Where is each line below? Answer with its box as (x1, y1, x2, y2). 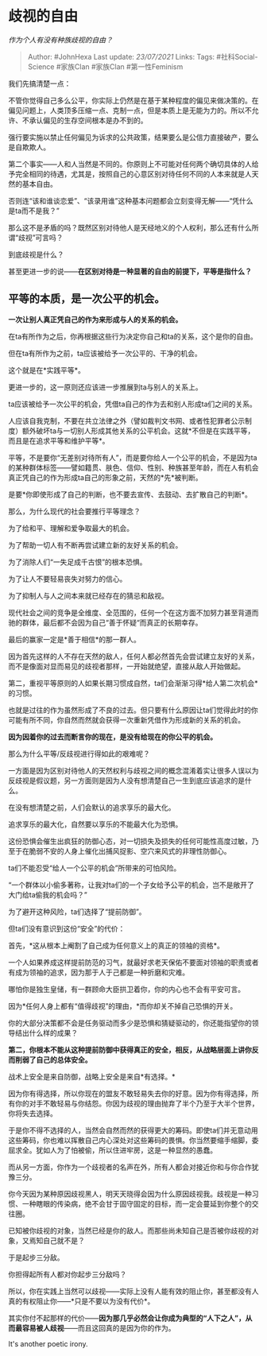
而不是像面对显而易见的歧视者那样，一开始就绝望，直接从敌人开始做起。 (8, 661, 245, 671)
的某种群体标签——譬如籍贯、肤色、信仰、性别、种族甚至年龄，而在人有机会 (8, 463, 259, 472)
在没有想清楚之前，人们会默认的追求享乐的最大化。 (8, 802, 176, 812)
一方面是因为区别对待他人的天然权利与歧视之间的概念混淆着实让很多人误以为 (8, 765, 259, 775)
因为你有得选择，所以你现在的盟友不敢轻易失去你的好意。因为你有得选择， (8, 1088, 252, 1098)
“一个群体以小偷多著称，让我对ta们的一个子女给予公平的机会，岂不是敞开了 (8, 880, 254, 889)
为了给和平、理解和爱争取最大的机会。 (8, 523, 133, 533)
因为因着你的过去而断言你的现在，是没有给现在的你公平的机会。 (8, 732, 217, 742)
